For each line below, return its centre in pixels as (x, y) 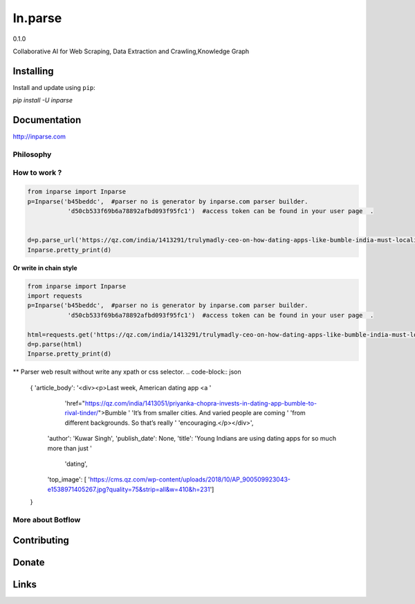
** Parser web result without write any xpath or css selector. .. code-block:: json (127, 372)
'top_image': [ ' (68, 479)
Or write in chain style (45, 268)
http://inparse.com (39, 137)
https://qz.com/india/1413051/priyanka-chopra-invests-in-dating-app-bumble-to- (201, 403)
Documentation (47, 120)
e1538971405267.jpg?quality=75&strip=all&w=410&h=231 (129, 489)
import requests (55, 295)
